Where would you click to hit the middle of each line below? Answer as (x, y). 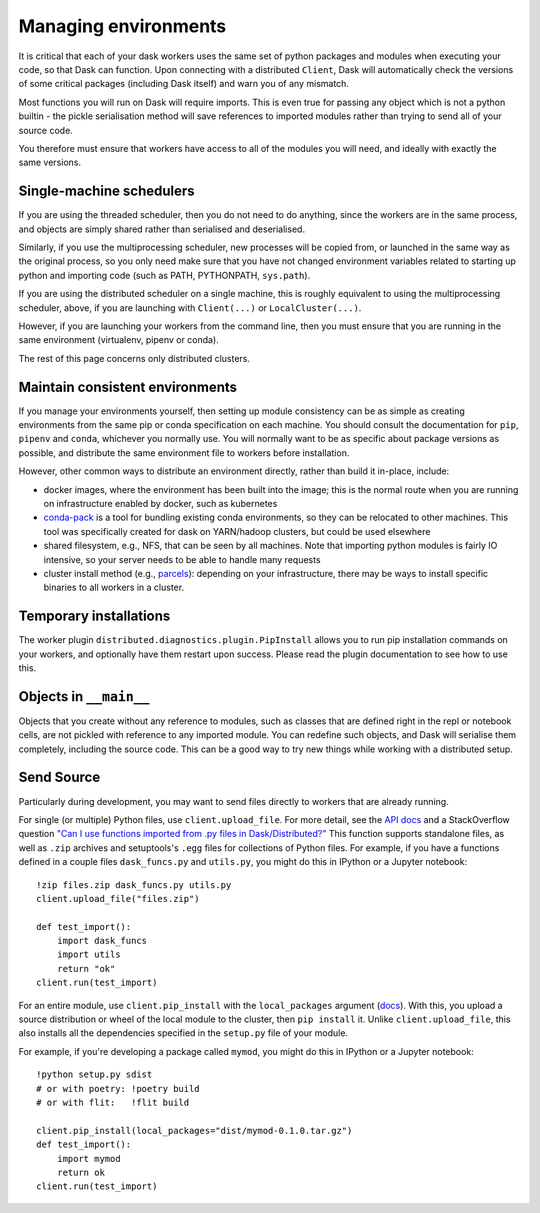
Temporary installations (94, 616)
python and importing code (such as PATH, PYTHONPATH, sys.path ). (164, 275)
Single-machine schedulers (106, 191)
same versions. (50, 162)
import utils (88, 954)
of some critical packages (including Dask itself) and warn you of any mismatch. (184, 84)
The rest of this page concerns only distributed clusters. (134, 358)
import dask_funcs (102, 941)
